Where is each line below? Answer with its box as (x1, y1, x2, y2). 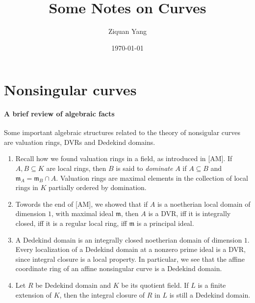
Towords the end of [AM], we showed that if (15, 198, 148, 209)
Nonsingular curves (4, 80, 137, 100)
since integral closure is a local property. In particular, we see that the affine (15, 253, 245, 264)
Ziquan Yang (108, 26, 147, 36)
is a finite (198, 280, 226, 290)
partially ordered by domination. (49, 182, 147, 193)
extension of (15, 289, 51, 300)
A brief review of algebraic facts (4, 109, 115, 119)
